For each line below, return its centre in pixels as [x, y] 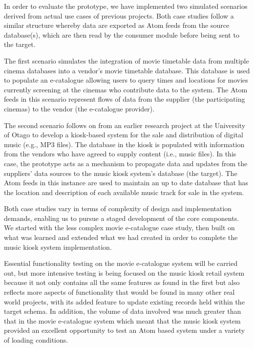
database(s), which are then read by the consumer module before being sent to [122, 34]
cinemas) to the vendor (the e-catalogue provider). [79, 108]
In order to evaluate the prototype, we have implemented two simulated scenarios [126, 6]
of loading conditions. [36, 340]
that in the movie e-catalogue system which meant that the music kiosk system [122, 320]
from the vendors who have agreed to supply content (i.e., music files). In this [120, 154]
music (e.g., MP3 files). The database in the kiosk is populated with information [124, 144]
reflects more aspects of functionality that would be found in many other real [119, 292]
